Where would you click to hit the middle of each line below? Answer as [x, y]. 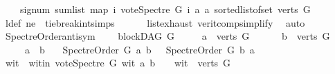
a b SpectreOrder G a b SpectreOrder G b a [139, 49]
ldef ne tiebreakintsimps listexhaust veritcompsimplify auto [155, 22]
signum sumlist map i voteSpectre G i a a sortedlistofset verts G [165, 9]
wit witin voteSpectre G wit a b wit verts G [118, 63]
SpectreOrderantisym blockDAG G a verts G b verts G [167, 36]
